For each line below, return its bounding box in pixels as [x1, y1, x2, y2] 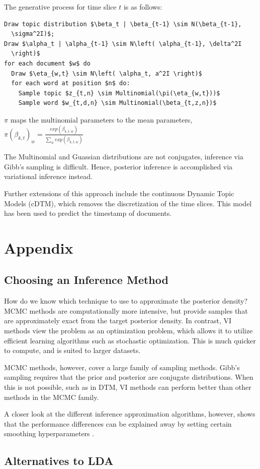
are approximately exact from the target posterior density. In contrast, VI [4, 315, 232, 326]
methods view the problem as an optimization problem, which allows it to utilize [4, 325, 253, 336]
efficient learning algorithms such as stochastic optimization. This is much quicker [4, 335, 256, 345]
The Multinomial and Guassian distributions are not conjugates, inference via [4, 151, 243, 162]
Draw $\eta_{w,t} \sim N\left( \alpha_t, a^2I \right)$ [11, 70, 202, 77]
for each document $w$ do [4, 60, 91, 67]
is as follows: [123, 2, 162, 12]
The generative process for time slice [4, 2, 117, 12]
